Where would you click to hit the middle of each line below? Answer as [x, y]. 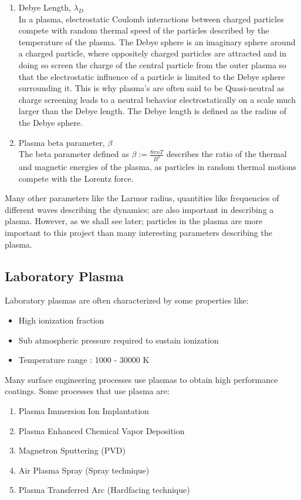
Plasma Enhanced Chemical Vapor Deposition [102, 430]
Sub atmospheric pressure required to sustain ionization [119, 340]
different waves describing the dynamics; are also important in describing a [139, 209]
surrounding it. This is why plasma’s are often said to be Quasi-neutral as [151, 88]
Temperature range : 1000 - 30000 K [84, 360]
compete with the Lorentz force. [76, 178]
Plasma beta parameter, [62, 142]
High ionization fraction [61, 320]
